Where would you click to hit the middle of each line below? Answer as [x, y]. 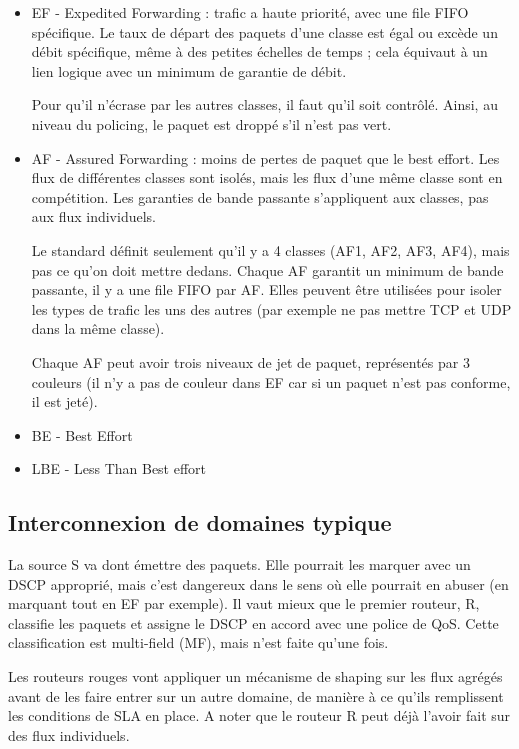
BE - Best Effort [82, 434]
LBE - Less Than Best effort [119, 468]
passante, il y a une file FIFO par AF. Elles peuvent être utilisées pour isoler [266, 289]
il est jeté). [64, 401]
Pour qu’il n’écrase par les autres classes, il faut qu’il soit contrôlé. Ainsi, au [264, 104]
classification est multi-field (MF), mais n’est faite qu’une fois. [198, 642]
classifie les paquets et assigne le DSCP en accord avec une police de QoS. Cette [253, 622]
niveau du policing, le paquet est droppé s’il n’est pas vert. [211, 123]
